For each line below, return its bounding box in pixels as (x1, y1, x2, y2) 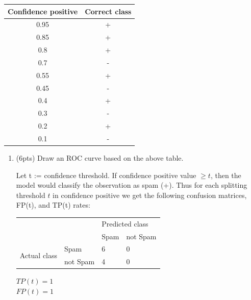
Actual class (19, 249, 58, 260)
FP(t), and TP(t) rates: (16, 199, 90, 210)
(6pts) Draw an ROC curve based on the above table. (16, 153, 184, 163)
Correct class (85, 6, 132, 16)
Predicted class (102, 218, 148, 229)
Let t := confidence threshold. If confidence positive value (16, 169, 196, 180)
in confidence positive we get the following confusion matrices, (53, 189, 247, 200)
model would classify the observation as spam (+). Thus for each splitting (16, 180, 247, 190)
